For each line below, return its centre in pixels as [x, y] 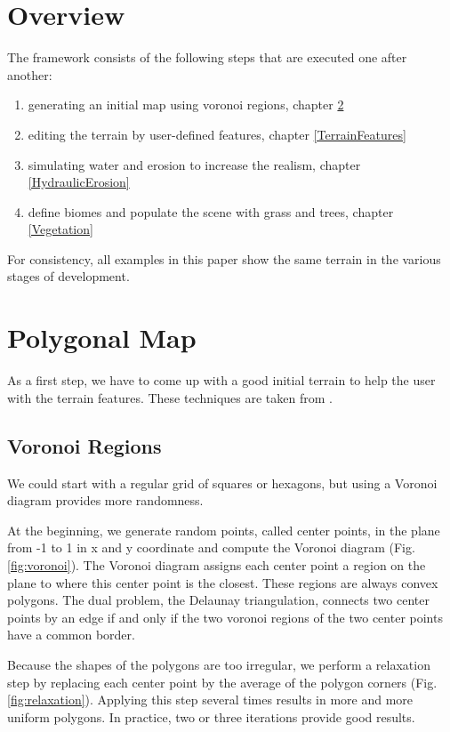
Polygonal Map [102, 338]
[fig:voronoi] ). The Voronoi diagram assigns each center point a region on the [217, 564]
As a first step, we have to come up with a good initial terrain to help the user [221, 380]
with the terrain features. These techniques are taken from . [170, 397]
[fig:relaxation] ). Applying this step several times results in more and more [210, 700]
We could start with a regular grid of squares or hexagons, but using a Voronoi [222, 483]
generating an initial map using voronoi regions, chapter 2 [186, 105]
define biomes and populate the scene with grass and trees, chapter [211, 211]
